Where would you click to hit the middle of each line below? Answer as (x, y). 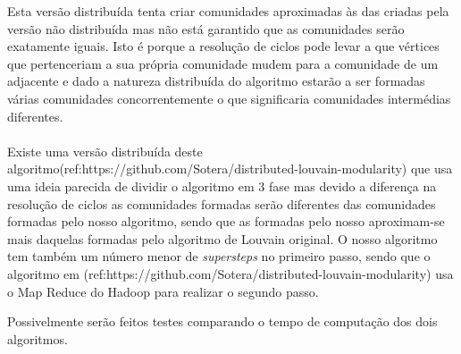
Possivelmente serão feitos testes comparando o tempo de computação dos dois (222, 321)
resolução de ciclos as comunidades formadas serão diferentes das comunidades (222, 203)
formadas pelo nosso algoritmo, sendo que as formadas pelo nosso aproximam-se (226, 221)
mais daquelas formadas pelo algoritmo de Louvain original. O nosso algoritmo (222, 238)
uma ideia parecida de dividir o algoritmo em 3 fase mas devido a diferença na (222, 185)
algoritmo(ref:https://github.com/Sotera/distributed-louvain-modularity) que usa (230, 169)
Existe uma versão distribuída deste (105, 151)
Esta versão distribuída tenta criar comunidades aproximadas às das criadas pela (228, 11)
